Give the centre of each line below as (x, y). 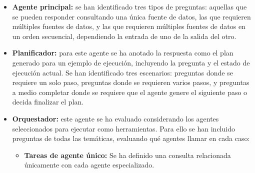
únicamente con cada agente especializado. (89, 165)
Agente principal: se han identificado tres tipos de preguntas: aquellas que (129, 6)
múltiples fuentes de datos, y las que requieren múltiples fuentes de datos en (129, 26)
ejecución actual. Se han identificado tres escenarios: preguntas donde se (122, 72)
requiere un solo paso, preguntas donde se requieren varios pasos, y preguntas (131, 82)
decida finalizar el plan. (48, 102)
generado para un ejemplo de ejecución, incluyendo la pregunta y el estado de (131, 62)
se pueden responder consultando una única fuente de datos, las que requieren (131, 16)
